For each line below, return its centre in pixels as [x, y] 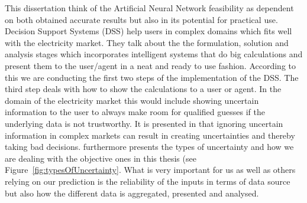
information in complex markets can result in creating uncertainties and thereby [150, 135]
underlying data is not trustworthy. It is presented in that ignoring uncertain [144, 123]
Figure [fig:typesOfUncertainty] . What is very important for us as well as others [150, 170]
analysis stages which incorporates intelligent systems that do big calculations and [154, 54]
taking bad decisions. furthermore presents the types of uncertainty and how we [149, 147]
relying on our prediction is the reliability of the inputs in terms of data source [148, 181]
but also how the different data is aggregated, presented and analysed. [132, 193]
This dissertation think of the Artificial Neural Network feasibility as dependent [149, 8]
